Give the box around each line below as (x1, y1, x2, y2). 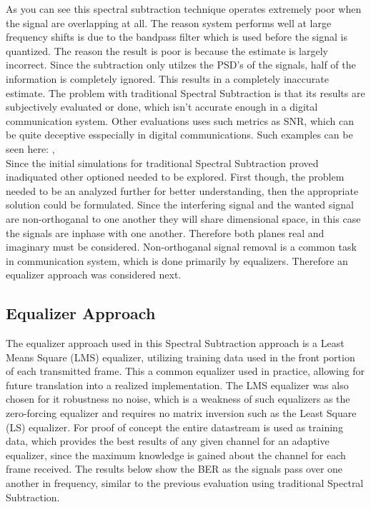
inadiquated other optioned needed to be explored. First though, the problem (6, 169, 345, 184)
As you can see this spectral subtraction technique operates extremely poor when (6, 1, 362, 16)
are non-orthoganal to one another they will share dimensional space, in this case (6, 211, 361, 226)
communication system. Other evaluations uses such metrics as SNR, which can (6, 113, 354, 128)
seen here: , (6, 141, 55, 156)
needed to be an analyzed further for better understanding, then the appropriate (6, 183, 359, 198)
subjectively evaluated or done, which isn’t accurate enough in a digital (6, 99, 318, 114)
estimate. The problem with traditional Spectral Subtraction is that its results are (6, 85, 365, 100)
